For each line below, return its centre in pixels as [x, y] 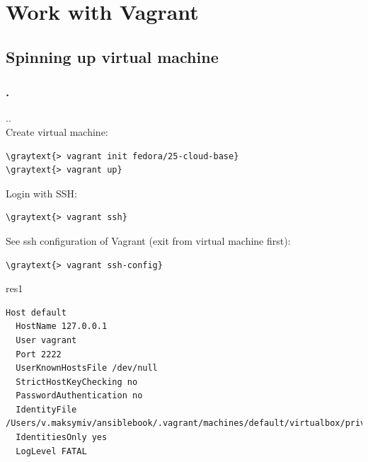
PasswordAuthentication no [79, 396]
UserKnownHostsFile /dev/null [87, 368]
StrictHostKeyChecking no [77, 382]
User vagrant [46, 340]
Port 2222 [39, 354]
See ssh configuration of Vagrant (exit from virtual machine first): [148, 240]
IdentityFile [46, 409]
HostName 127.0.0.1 [62, 327]
